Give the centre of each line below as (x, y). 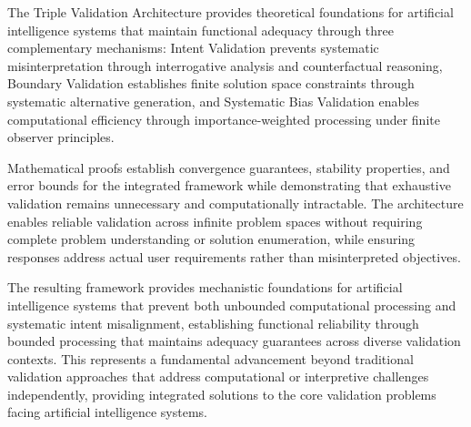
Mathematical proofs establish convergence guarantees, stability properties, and (229, 167)
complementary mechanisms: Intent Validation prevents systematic (193, 48)
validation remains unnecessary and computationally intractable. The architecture (235, 203)
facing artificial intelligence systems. (107, 412)
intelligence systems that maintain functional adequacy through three (200, 30)
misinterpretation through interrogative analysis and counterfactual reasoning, (225, 65)
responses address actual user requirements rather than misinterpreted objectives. (234, 256)
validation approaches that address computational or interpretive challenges (218, 376)
